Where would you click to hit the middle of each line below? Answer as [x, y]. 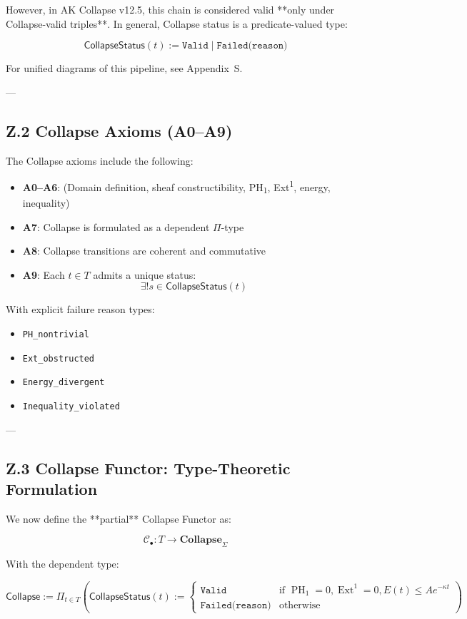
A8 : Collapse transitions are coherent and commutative [144, 251]
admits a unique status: [145, 274]
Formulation [52, 488]
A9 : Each [44, 274]
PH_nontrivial [56, 334]
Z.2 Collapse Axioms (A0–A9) [119, 130]
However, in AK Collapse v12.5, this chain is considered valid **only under [170, 9]
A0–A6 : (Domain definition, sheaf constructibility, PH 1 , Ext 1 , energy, [176, 187]
